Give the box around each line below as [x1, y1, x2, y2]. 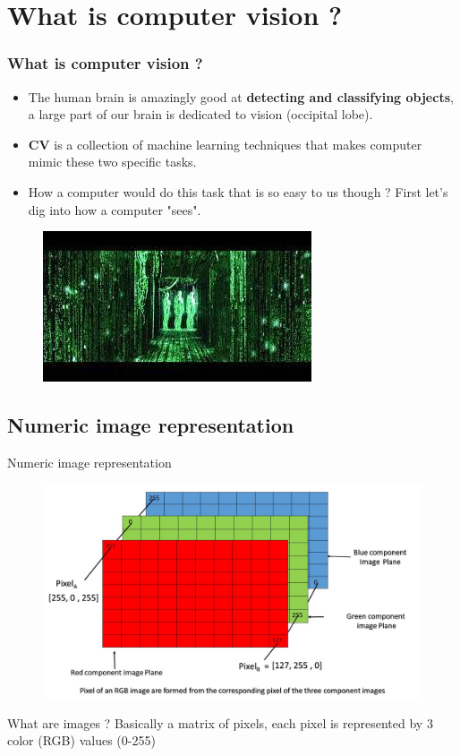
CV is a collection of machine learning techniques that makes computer [28, 134, 422, 153]
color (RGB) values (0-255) [7, 731, 156, 750]
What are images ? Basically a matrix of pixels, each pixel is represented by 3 [7, 713, 433, 732]
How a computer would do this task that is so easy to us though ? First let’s [28, 182, 448, 201]
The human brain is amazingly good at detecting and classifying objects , [28, 87, 454, 106]
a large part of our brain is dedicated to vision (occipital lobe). [28, 105, 373, 124]
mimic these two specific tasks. [28, 152, 197, 171]
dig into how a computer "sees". [28, 200, 201, 219]
